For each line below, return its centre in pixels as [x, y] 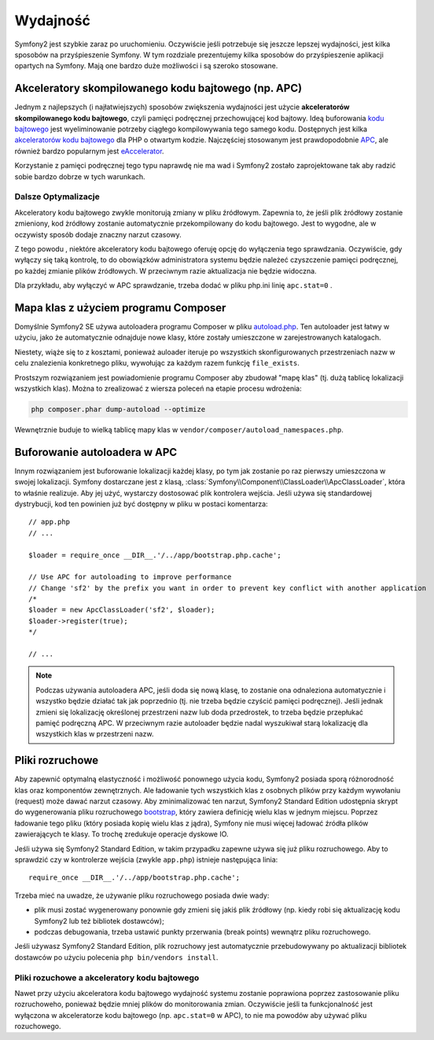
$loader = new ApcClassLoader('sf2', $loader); [122, 610]
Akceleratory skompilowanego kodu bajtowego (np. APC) [158, 88]
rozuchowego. [38, 1027]
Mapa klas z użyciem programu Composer [120, 308]
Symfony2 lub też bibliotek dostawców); [99, 921]
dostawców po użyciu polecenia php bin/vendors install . [116, 957]
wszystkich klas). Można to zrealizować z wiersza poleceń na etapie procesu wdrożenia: [158, 388]
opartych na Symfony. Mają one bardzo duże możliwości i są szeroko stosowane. [146, 66]
